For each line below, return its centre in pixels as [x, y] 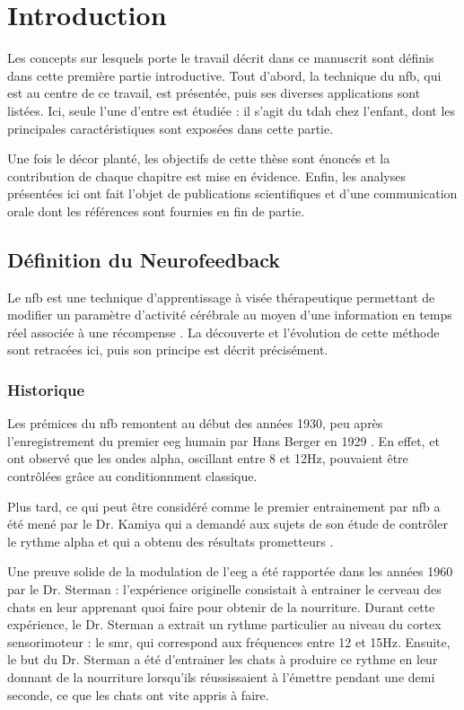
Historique [46, 389]
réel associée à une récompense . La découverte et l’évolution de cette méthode [223, 332]
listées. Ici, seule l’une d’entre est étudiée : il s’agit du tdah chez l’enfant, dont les [232, 110]
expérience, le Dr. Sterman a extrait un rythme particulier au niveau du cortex [224, 624]
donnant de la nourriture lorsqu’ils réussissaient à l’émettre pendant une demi [221, 676]
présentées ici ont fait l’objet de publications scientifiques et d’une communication [232, 193]
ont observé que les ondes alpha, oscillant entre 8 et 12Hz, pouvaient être [208, 458]
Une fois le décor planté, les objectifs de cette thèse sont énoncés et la [199, 158]
